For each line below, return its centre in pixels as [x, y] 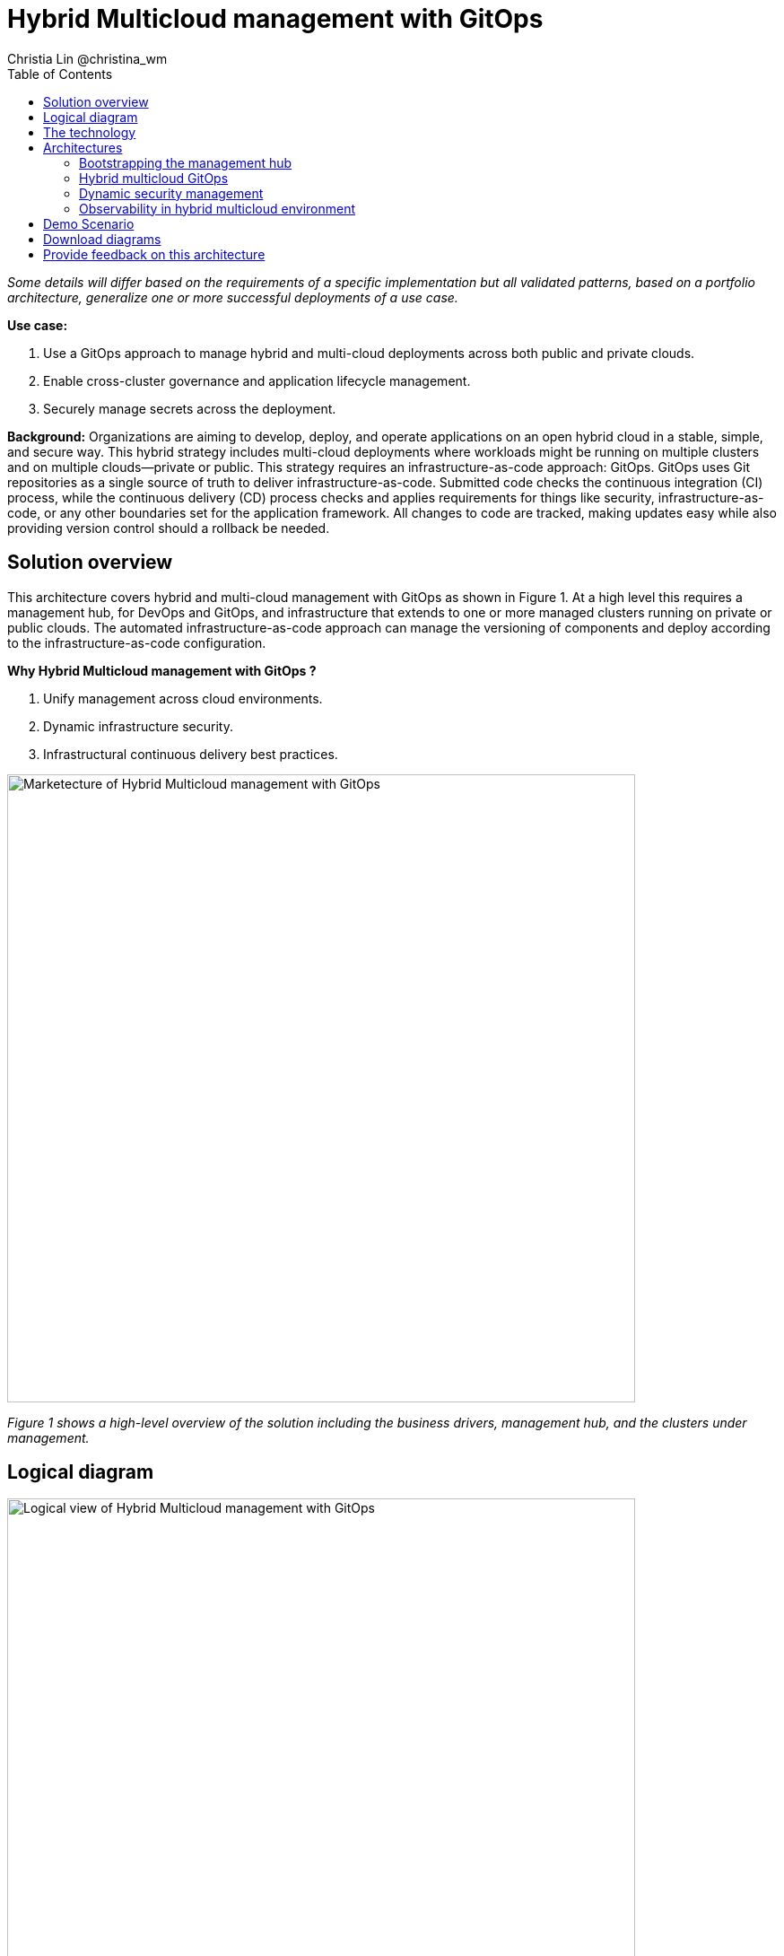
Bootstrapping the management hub [186, 162]
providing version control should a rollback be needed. [169, 528]
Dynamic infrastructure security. [138, 726]
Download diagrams [102, 239]
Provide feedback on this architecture [154, 254]
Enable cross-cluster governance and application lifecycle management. [257, 380]
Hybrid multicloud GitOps [154, 178]
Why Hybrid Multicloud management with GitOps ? [162, 670]
